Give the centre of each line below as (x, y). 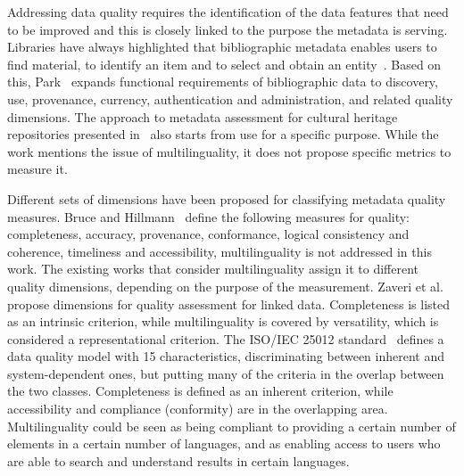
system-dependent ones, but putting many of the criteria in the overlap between (226, 373)
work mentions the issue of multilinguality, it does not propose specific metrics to (229, 151)
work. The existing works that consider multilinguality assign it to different (213, 269)
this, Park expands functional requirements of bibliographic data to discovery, (223, 82)
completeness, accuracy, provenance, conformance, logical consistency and (208, 234)
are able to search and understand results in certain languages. (178, 460)
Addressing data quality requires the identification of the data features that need (228, 12)
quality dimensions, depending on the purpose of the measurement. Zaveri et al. (225, 286)
